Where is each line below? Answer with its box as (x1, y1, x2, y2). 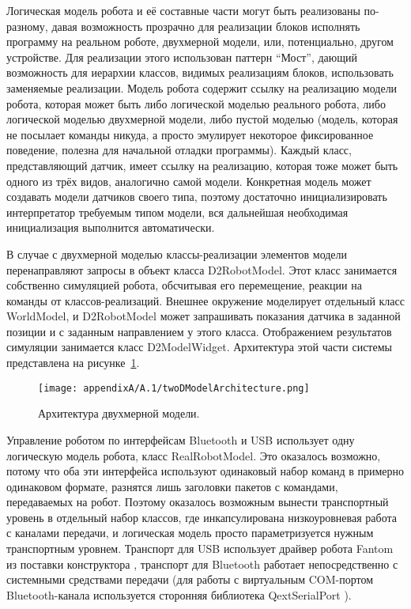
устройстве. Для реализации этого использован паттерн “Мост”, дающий (6, 48, 358, 65)
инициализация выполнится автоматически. (6, 219, 215, 236)
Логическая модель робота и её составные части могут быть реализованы (6, 2, 360, 18)
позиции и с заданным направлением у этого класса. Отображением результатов (6, 323, 392, 339)
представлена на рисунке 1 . (6, 354, 140, 371)
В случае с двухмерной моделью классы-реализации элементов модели (6, 245, 348, 262)
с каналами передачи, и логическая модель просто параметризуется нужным (6, 524, 374, 541)
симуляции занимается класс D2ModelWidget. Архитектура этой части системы (6, 339, 392, 355)
